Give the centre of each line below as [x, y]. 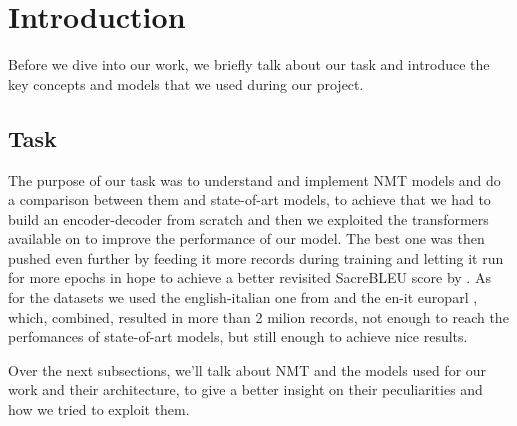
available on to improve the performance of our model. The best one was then [246, 238]
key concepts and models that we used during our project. [186, 83]
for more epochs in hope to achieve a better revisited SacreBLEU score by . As [249, 277]
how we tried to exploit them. [99, 409]
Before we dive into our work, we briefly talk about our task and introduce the [249, 64]
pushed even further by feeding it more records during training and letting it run [256, 257]
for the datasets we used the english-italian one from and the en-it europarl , [243, 297]
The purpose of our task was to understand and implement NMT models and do [254, 179]
